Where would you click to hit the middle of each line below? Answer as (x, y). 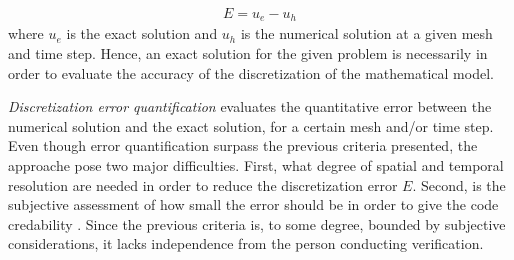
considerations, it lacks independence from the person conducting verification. (246, 243)
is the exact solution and (142, 33)
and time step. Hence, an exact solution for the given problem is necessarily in (248, 53)
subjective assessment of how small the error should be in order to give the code (253, 204)
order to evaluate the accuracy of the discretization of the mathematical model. (251, 72)
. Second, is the (459, 184)
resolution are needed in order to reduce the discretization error (203, 184)
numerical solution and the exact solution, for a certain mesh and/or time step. (251, 125)
